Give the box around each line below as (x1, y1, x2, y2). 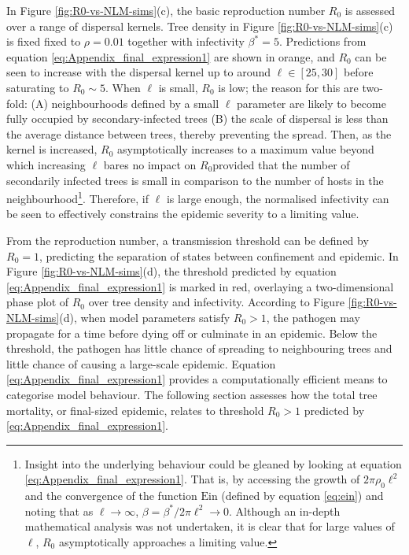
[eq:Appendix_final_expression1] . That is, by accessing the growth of (24, 471, 360, 487)
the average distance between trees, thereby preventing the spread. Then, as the (6, 125, 392, 142)
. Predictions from (278, 33, 367, 50)
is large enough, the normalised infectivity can (166, 190, 389, 206)
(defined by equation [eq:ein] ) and (221, 487, 384, 504)
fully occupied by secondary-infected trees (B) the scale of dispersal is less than (6, 110, 389, 127)
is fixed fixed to (6, 33, 81, 50)
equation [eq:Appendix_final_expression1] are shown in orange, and (6, 48, 335, 65)
